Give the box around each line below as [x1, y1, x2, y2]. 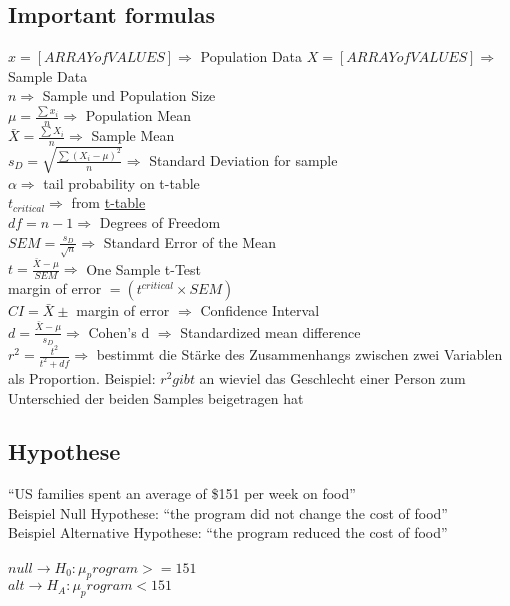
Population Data [200, 46, 303, 67]
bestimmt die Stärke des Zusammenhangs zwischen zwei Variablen [96, 344, 503, 365]
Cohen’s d [88, 321, 150, 342]
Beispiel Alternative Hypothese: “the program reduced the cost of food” [8, 522, 448, 543]
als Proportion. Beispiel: [8, 367, 156, 388]
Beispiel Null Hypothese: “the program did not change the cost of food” [8, 502, 448, 523]
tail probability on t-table [43, 172, 200, 193]
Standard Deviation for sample [149, 149, 338, 170]
